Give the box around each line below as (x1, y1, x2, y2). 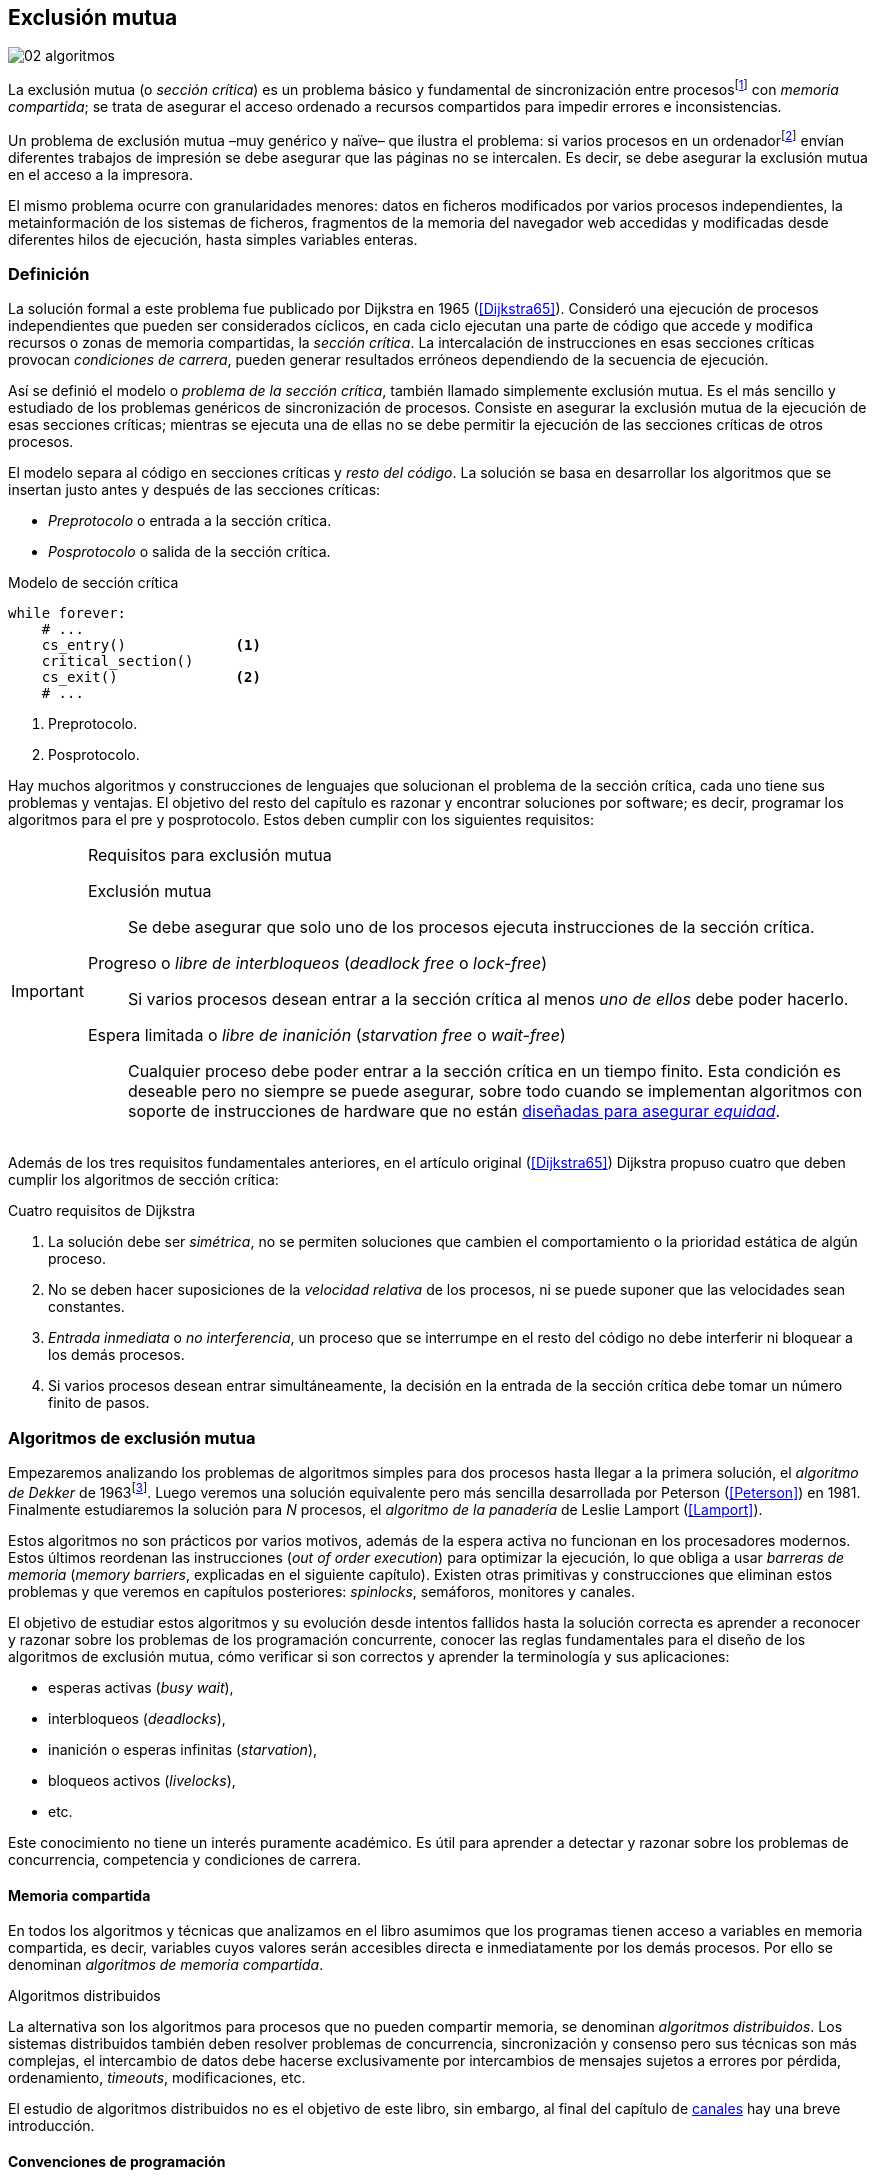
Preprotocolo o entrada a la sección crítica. (48, 512, 332, 530)
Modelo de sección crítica (8, 574, 179, 592)
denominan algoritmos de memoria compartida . (8, 1956, 324, 1974)
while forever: (8, 605, 127, 622)
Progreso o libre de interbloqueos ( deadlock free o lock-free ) (87, 953, 548, 974)
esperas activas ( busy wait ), (48, 1678, 234, 1696)
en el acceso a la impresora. (8, 165, 193, 183)
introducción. (8, 2117, 95, 2135)
